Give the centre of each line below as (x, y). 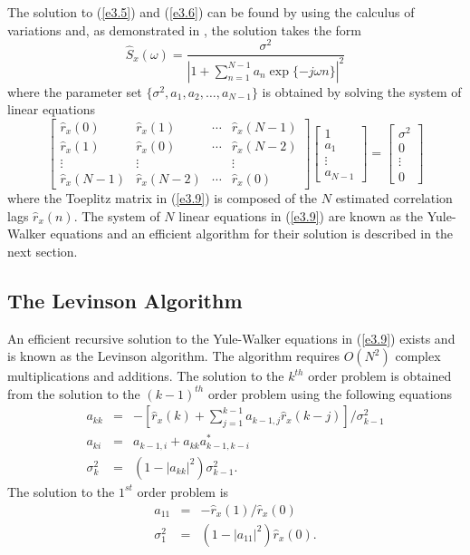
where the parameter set (75, 91)
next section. (43, 251)
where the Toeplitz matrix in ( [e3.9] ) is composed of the (163, 197)
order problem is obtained (380, 376)
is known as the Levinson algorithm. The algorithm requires (173, 356)
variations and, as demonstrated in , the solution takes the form (184, 29)
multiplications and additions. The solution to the (146, 376)
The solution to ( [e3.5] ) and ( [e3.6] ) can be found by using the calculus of (211, 12)
